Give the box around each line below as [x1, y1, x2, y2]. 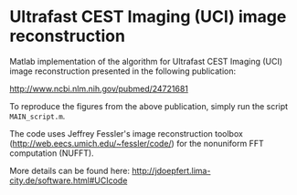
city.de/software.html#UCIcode [9, 175, 128, 186]
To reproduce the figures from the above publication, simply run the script [9, 100, 289, 111]
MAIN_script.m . [9, 110, 66, 121]
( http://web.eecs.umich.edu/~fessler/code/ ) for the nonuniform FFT [9, 138, 265, 149]
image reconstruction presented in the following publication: [9, 66, 237, 77]
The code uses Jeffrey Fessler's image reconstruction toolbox [9, 128, 244, 139]
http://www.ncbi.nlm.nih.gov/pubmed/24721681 [9, 83, 189, 94]
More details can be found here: [9, 165, 131, 176]
